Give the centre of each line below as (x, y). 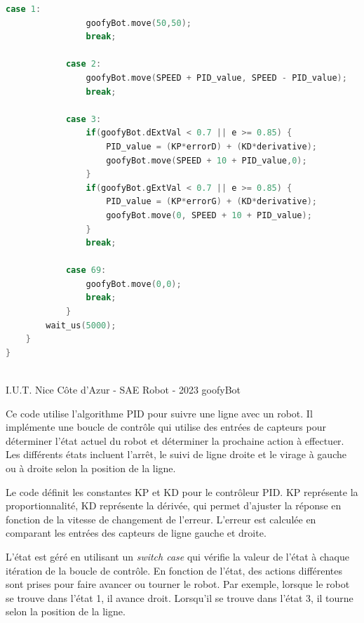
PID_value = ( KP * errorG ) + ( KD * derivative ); (212, 202)
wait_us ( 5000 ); (81, 325)
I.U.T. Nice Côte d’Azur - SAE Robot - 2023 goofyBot (123, 390)
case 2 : (83, 64)
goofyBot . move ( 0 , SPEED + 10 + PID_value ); (209, 215)
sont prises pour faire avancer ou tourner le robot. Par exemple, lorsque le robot (178, 584)
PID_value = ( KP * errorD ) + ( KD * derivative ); (212, 146)
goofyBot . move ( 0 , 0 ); (134, 284)
